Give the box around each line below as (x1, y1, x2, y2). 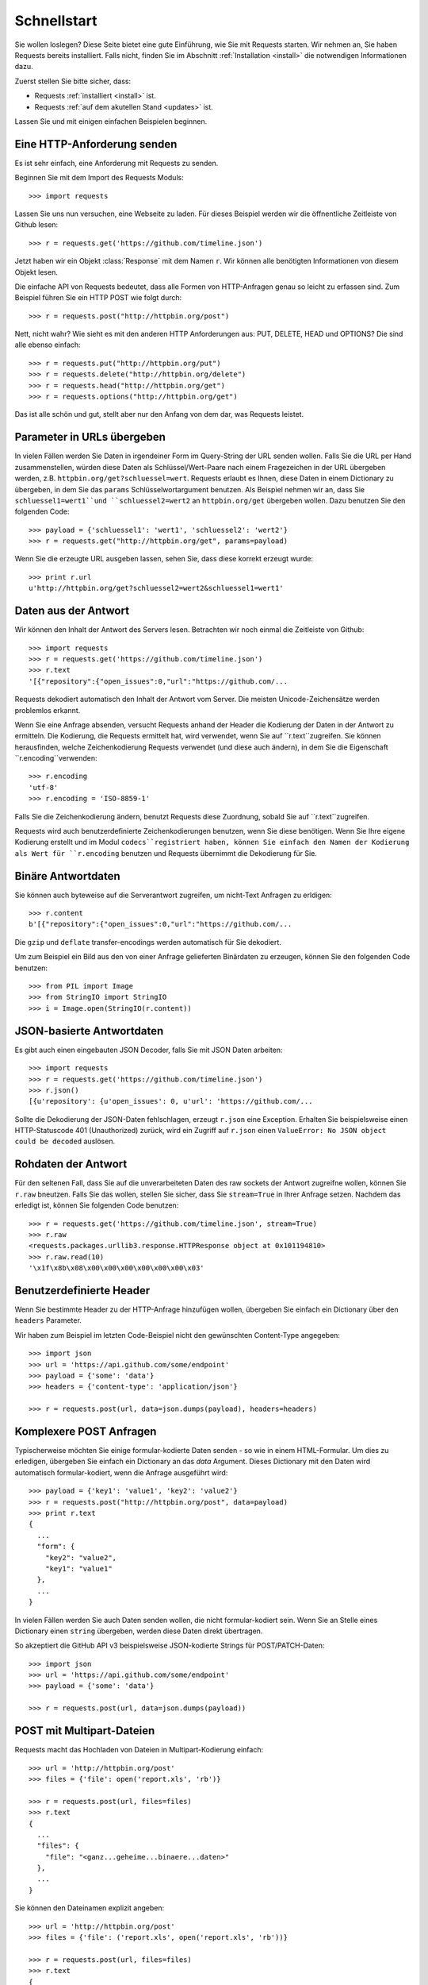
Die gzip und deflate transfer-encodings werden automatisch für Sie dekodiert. (14, 937, 281, 946)
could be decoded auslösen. (14, 1136, 115, 1147)
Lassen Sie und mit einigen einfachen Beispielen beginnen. (14, 116, 208, 126)
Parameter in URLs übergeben (14, 430, 166, 444)
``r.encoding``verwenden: (14, 754, 97, 763)
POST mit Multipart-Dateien (14, 1724, 155, 1738)
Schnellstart (14, 12, 98, 29)
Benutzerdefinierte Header (14, 1283, 151, 1297)
